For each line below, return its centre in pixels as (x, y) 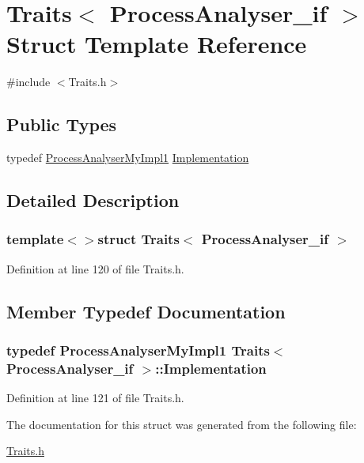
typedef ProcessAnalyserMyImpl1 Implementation (128, 158)
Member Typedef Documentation (146, 311)
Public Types (62, 124)
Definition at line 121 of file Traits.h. (95, 398)
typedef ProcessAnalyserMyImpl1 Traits (138, 350)
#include (28, 82)
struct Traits (138, 239)
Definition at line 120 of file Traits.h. (95, 268)
